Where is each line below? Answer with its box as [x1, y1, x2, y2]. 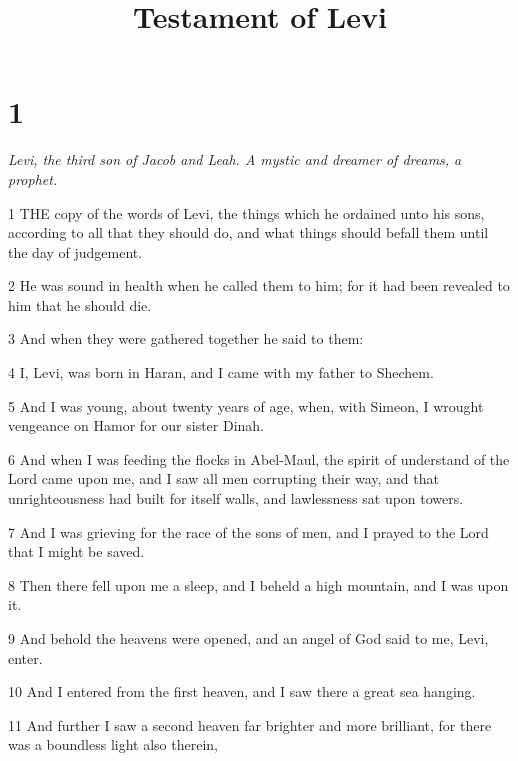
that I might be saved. [8, 541, 145, 562]
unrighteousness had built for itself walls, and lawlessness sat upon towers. [8, 488, 464, 509]
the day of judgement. [8, 241, 143, 262]
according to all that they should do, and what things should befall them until [8, 222, 489, 243]
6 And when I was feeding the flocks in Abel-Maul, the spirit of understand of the [8, 448, 510, 469]
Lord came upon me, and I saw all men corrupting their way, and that [8, 468, 439, 489]
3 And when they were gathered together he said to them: [8, 328, 364, 349]
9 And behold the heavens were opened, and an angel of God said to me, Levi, [8, 628, 489, 648]
